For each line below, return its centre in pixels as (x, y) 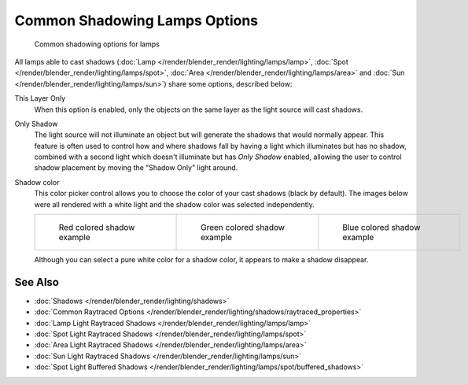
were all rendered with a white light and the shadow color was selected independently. (174, 204)
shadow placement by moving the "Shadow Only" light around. (136, 168)
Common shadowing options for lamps (97, 44)
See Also (37, 282)
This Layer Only (40, 98)
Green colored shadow (243, 228)
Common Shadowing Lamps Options (136, 20)
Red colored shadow (97, 228)
